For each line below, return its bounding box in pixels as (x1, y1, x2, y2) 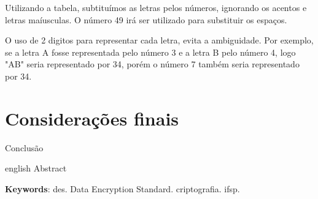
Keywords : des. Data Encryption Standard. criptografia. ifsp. (5, 182, 240, 195)
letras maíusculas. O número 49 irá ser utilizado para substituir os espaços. (5, 13, 287, 26)
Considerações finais (5, 105, 179, 130)
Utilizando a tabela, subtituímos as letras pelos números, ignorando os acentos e (5, 1, 307, 13)
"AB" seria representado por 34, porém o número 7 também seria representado (5, 58, 300, 70)
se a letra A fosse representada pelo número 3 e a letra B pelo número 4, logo (5, 45, 296, 58)
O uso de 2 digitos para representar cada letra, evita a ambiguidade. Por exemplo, (5, 34, 314, 47)
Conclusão (5, 141, 44, 154)
